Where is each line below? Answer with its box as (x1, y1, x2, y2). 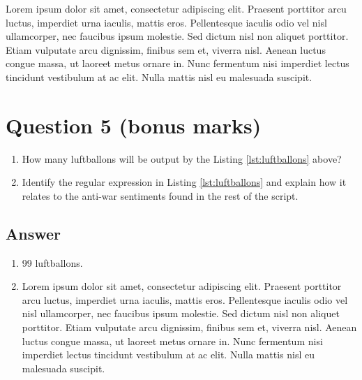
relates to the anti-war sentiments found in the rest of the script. (22, 188, 299, 203)
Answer (6, 222, 61, 244)
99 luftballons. (22, 255, 83, 270)
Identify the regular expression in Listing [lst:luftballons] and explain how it (22, 175, 347, 189)
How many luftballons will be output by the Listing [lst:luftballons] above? (22, 151, 342, 166)
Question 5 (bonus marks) (6, 110, 262, 139)
